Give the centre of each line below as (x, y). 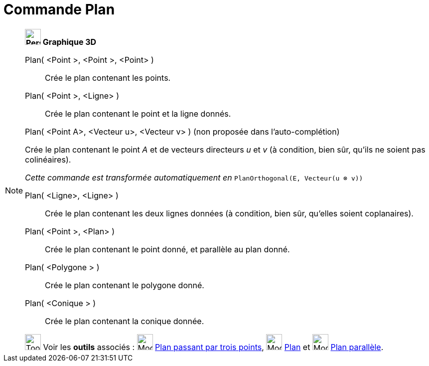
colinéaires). (48, 159)
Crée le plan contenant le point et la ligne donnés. (138, 113)
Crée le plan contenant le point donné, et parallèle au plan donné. (167, 249)
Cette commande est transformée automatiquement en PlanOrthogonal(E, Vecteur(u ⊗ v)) (194, 177)
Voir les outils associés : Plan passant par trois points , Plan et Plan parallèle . (213, 347)
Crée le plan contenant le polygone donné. (125, 285)
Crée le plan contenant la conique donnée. (125, 321)
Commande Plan (59, 9)
